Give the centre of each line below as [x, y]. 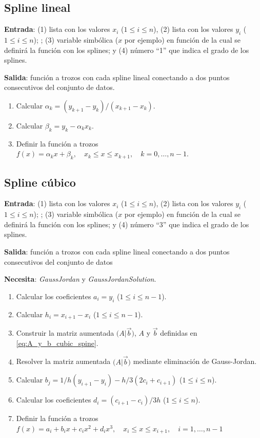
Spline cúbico [40, 182]
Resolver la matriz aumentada [63, 361]
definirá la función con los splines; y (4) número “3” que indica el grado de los [127, 224]
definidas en [179, 333]
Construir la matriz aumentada [65, 333]
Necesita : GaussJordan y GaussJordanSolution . [80, 279]
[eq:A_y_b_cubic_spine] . [57, 343]
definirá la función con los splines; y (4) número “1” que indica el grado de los [127, 50]
